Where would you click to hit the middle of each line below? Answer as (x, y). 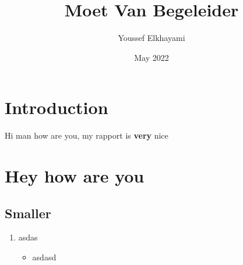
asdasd (44, 257)
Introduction (57, 107)
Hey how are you (75, 176)
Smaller (28, 213)
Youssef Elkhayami (152, 38)
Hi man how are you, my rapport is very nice (87, 135)
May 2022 (152, 57)
